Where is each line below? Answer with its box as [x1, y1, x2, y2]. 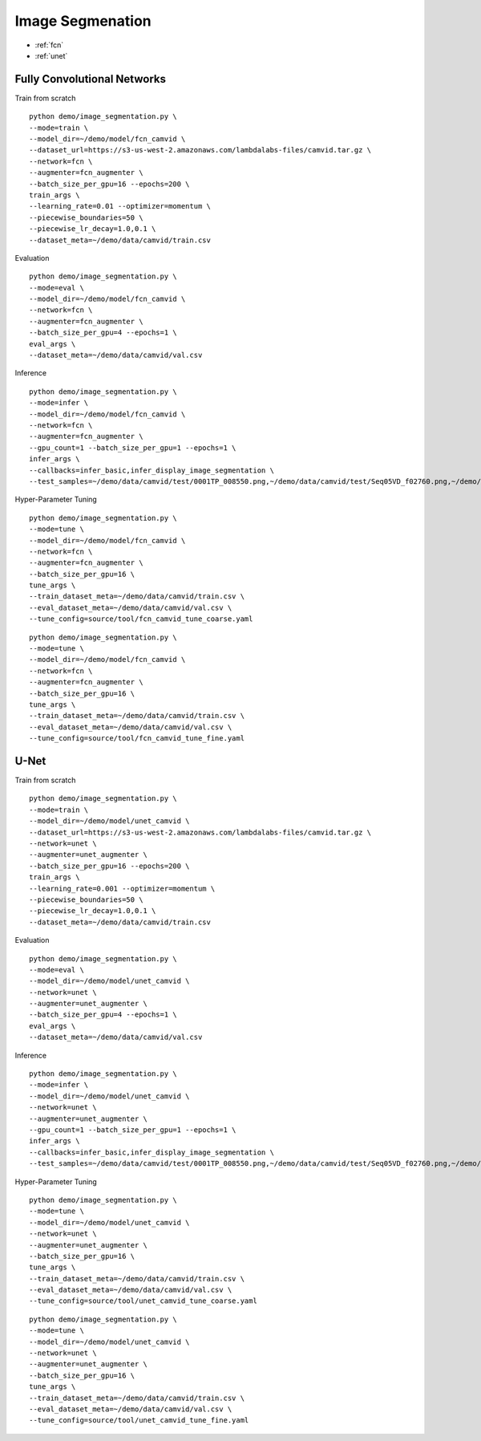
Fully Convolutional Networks [14, 72, 166, 86]
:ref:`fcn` [34, 40, 64, 50]
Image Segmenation [14, 12, 152, 30]
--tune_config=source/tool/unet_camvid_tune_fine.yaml [29, 1416, 249, 1425]
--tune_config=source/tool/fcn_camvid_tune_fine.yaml [29, 734, 245, 743]
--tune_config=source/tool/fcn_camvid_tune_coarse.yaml [29, 615, 253, 623]
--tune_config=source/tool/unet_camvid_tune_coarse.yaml [29, 1297, 258, 1305]
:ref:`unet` [34, 51, 68, 60]
